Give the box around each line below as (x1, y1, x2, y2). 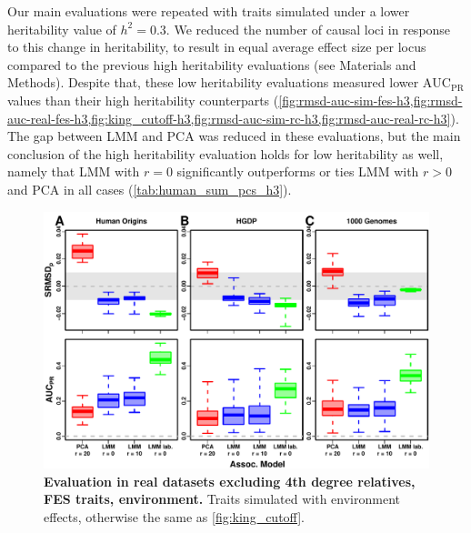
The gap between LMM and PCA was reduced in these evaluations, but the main (7, 126, 461, 146)
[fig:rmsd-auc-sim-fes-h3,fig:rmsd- (278, 90, 463, 109)
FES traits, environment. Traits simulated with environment (44, 489, 400, 508)
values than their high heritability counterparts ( (7, 90, 279, 109)
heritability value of (7, 19, 116, 38)
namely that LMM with (7, 162, 140, 181)
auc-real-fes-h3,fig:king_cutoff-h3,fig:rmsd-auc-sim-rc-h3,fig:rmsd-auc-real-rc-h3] (7, 108, 451, 127)
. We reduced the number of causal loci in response (165, 19, 451, 38)
